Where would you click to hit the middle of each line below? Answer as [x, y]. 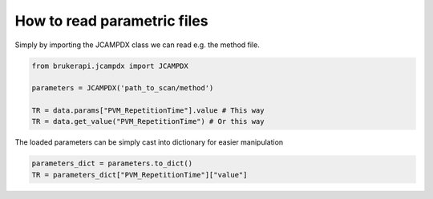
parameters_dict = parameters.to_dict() [112, 163]
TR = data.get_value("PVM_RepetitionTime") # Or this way [148, 121]
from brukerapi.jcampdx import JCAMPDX [110, 66]
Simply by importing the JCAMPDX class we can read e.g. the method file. [137, 45]
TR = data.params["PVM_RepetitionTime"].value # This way [148, 111]
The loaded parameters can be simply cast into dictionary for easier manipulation [149, 142]
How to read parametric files [111, 21]
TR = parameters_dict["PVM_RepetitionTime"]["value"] [140, 175]
